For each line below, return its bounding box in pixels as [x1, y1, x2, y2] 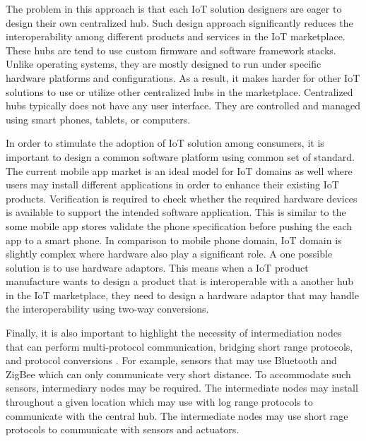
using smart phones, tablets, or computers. [6, 111, 191, 126]
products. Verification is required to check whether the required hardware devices [6, 191, 358, 205]
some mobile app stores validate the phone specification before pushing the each [6, 218, 353, 233]
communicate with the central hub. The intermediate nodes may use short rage [6, 408, 348, 423]
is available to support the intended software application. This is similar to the [6, 205, 346, 219]
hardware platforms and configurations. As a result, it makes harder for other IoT [6, 70, 360, 85]
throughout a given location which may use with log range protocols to [6, 394, 313, 409]
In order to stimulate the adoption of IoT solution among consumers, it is [6, 135, 324, 150]
